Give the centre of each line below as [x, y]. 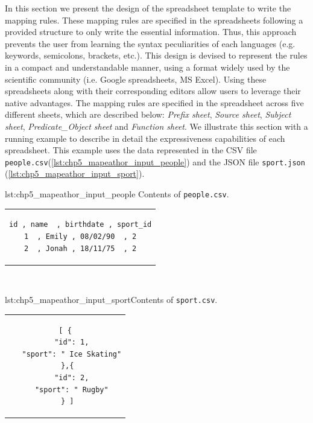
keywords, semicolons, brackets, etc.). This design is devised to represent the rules [156, 55]
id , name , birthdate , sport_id [81, 225]
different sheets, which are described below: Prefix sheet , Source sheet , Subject [148, 114]
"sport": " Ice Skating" [72, 354]
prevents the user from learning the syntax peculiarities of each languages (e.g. [150, 43]
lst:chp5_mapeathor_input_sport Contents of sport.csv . [111, 300]
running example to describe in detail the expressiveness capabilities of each [145, 138]
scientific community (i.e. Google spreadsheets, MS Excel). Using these [136, 79]
